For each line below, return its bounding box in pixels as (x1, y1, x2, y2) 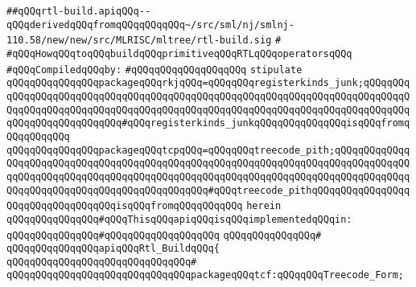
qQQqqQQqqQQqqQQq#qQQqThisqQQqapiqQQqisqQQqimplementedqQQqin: (6, 213, 352, 225)
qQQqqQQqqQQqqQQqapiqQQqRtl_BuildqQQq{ (6, 243, 220, 255)
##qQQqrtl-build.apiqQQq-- (6, 6, 150, 17)
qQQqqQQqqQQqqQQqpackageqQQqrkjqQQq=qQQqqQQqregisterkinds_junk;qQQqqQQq (6, 77, 410, 89)
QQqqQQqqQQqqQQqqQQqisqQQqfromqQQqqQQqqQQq (6, 200, 243, 212)
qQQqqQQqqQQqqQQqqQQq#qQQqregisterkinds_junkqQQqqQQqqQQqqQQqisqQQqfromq (6, 117, 410, 129)
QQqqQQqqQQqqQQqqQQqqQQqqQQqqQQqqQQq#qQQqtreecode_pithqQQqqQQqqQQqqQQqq (6, 184, 410, 196)
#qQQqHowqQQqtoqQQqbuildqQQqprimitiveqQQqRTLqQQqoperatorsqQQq (6, 47, 352, 59)
